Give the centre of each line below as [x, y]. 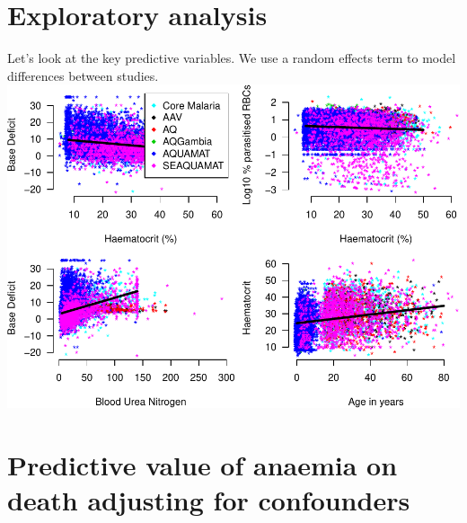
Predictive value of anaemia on [203, 464]
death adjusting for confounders [209, 499]
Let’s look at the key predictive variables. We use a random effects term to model [232, 58]
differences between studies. [83, 75]
